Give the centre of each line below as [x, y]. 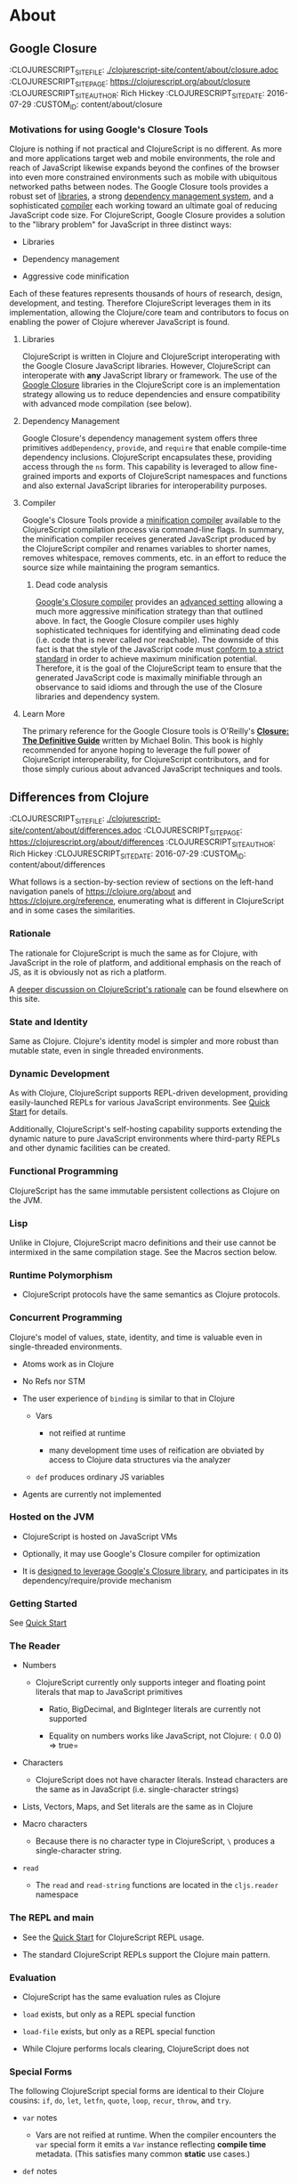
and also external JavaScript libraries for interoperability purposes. [145, 485]
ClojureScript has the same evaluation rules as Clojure [121, 1997]
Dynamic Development [60, 1074]
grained [36, 477]
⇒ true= [64, 1746]
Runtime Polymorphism [61, 1275]
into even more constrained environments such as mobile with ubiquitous [143, 177]
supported [68, 1719]
